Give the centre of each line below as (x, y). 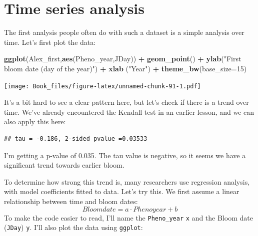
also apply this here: (35, 121)
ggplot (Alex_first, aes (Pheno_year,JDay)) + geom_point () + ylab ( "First (123, 59)
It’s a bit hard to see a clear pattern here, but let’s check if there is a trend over (126, 102)
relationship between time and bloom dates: (71, 201)
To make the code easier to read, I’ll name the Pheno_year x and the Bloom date (128, 217)
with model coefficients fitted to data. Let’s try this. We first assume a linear (122, 191)
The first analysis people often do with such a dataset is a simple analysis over (124, 32)
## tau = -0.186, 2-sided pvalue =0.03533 (76, 138)
